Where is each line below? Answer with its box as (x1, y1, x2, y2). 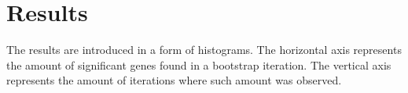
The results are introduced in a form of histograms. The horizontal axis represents (6, 41, 402, 58)
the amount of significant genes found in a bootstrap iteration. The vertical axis (6, 56, 391, 73)
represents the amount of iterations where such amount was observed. (6, 72, 342, 88)
